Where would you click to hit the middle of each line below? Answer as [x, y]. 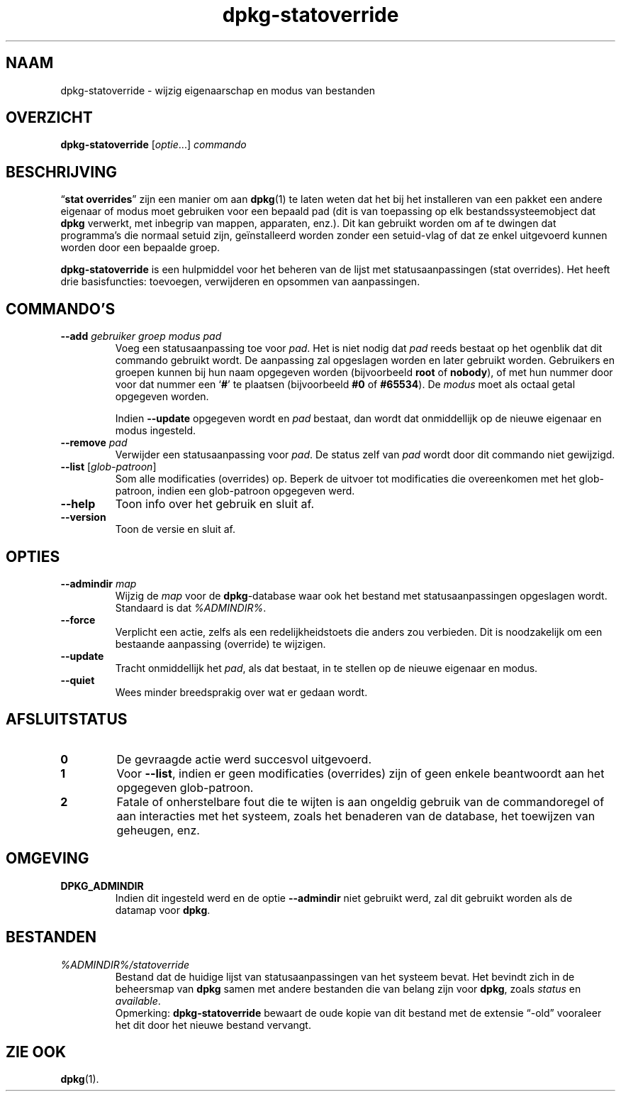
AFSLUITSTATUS [67, 720]
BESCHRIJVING [61, 172]
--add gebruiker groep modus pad [141, 336]
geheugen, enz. [158, 830]
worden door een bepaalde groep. [140, 248]
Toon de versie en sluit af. [175, 529]
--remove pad [94, 443]
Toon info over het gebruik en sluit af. [215, 504]
